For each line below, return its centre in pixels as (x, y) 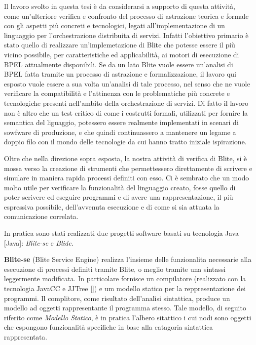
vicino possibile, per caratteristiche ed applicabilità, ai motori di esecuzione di (122, 54)
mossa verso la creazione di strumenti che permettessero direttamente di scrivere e (128, 168)
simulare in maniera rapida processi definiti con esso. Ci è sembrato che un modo (127, 178)
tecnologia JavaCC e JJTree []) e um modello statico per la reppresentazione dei (125, 288)
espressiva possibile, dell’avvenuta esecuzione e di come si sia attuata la (112, 206)
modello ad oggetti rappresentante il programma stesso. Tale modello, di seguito (125, 308)
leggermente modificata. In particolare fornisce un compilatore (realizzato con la (125, 279)
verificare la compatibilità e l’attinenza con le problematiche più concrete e (117, 93)
